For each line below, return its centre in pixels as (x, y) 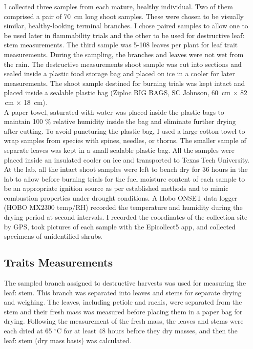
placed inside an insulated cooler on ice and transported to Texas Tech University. (127, 159)
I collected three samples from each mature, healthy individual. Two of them (118, 6)
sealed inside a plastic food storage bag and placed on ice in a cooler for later (119, 73)
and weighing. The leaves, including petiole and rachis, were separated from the (123, 302)
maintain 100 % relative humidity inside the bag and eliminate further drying (120, 121)
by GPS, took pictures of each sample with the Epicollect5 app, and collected (120, 226)
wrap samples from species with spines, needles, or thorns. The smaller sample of (125, 140)
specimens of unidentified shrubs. (53, 236)
